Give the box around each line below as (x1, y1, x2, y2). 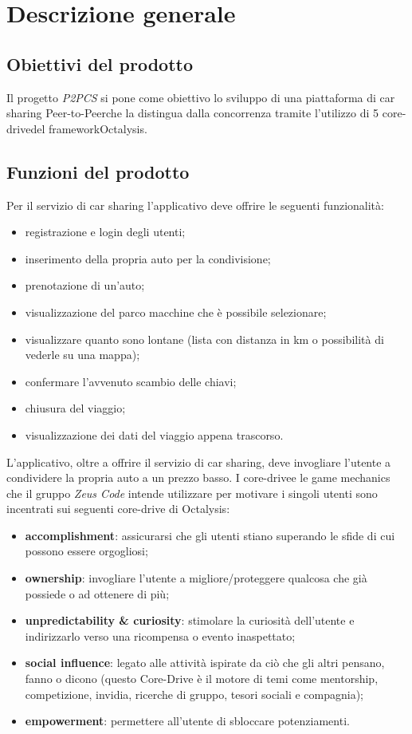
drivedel (6, 120, 45, 136)
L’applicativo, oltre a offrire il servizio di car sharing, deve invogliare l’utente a (6, 453, 391, 470)
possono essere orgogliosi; (25, 543, 148, 559)
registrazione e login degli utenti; (25, 223, 186, 240)
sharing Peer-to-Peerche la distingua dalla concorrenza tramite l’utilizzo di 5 (6, 105, 379, 121)
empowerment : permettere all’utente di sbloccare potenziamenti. (25, 712, 350, 729)
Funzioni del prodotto (6, 159, 190, 183)
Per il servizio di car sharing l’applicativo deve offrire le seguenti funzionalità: (6, 196, 384, 213)
